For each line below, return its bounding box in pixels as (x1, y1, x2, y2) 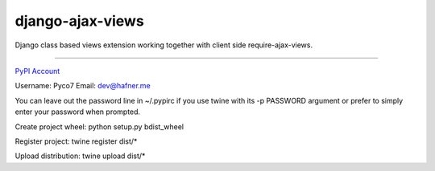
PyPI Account (14, 66, 60, 75)
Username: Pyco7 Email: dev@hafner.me (14, 81, 151, 91)
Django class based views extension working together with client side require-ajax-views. (14, 40, 313, 50)
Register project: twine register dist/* (14, 136, 138, 146)
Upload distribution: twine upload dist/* (14, 151, 146, 161)
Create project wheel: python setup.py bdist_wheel (14, 121, 184, 132)
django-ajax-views (14, 12, 144, 30)
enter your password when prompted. (14, 107, 141, 116)
